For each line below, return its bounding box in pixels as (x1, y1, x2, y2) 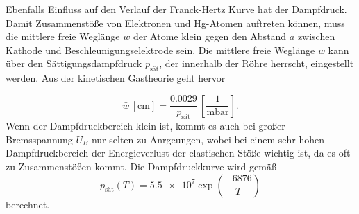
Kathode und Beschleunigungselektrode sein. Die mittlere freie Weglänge (6, 42, 315, 57)
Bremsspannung (6, 132, 73, 146)
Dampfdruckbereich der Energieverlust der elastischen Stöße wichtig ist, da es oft (6, 145, 351, 160)
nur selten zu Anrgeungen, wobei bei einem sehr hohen (91, 132, 325, 146)
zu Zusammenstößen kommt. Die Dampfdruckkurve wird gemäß (6, 159, 276, 173)
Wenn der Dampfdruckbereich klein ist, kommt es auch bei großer (6, 118, 285, 133)
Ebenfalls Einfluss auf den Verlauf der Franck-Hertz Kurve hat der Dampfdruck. (6, 2, 347, 16)
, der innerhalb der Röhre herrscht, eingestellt (159, 56, 354, 71)
